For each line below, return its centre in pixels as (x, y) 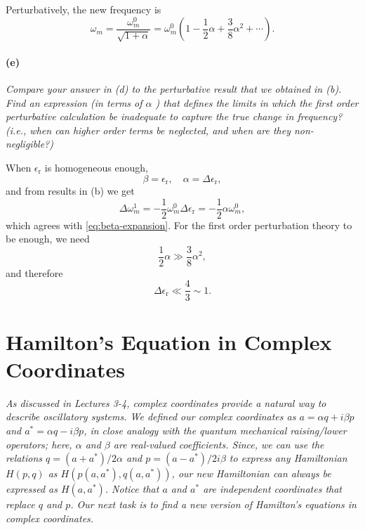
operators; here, (39, 444)
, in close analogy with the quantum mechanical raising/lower (215, 431)
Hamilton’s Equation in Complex (169, 341)
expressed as (32, 489)
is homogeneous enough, (96, 167)
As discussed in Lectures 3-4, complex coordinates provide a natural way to (166, 402)
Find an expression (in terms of (74, 102)
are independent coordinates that (272, 489)
